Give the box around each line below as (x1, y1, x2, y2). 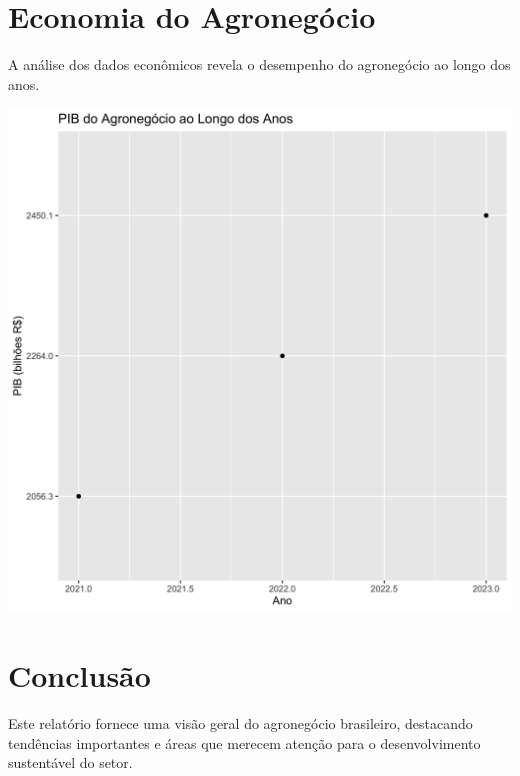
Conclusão (8, 655, 151, 696)
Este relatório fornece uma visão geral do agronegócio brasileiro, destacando (8, 713, 473, 734)
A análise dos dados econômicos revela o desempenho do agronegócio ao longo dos (8, 54, 511, 75)
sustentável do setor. (8, 752, 133, 773)
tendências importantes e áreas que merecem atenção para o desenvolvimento (8, 732, 481, 753)
